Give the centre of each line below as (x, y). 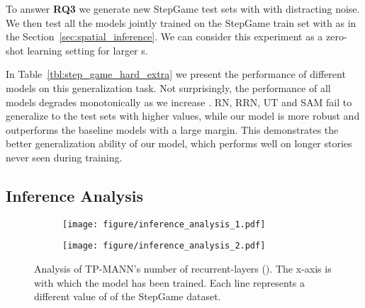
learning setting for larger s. (88, 50)
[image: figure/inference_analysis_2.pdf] (164, 246)
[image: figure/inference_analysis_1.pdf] (164, 224)
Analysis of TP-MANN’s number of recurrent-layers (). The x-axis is (183, 269)
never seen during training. (64, 157)
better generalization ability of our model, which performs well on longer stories (179, 143)
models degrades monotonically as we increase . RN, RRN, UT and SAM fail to (179, 102)
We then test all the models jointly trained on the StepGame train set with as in (181, 22)
